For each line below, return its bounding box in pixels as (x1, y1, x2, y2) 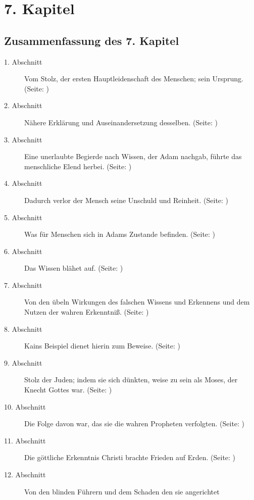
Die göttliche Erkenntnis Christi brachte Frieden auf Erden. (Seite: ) (24, 452, 236, 463)
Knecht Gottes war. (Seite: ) (24, 384, 112, 395)
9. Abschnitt (4, 357, 42, 368)
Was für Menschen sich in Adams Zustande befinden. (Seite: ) (24, 229, 216, 239)
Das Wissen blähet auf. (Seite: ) (24, 263, 123, 273)
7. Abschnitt (4, 279, 42, 290)
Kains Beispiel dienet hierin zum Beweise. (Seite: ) (24, 340, 181, 351)
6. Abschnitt (4, 245, 42, 256)
